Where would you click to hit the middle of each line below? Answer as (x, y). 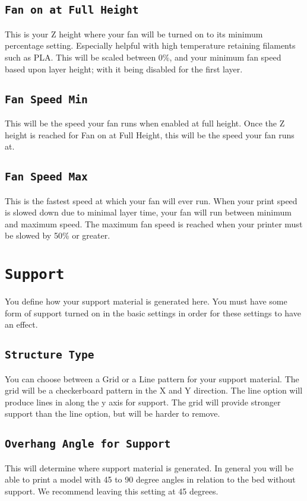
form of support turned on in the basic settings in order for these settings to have (153, 313)
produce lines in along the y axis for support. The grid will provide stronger (143, 402)
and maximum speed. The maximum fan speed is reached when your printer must (154, 223)
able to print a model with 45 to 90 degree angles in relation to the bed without (150, 479)
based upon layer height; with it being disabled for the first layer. (124, 69)
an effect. (21, 324)
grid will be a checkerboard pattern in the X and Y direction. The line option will (154, 390)
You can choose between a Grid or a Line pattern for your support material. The (152, 378)
